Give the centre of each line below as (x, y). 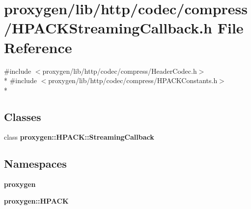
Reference (38, 47)
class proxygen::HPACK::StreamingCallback (79, 137)
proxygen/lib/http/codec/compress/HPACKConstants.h (133, 80)
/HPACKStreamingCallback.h (108, 28)
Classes (23, 116)
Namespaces (35, 164)
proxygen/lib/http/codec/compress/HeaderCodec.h (120, 71)
